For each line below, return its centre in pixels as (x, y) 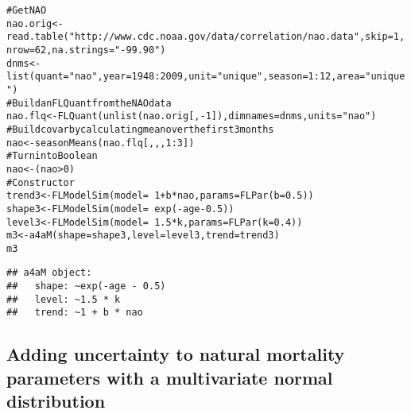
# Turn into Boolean (52, 156)
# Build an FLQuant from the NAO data (89, 103)
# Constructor (41, 182)
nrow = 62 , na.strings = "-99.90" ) (86, 50)
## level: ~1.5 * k (64, 299)
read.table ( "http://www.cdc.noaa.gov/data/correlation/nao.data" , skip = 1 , (206, 37)
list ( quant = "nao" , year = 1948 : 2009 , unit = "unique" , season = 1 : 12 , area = (186, 77)
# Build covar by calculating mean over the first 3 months (140, 129)
